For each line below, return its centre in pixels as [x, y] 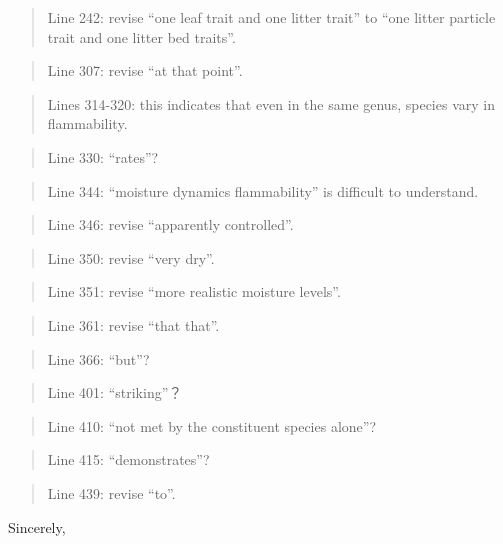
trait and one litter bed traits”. [141, 36]
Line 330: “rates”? [103, 156]
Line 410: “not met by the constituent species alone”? [212, 425]
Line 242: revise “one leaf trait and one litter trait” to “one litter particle [271, 17]
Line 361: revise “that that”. [133, 324]
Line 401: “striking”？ [115, 392]
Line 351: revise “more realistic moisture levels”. [194, 291]
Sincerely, [37, 526]
